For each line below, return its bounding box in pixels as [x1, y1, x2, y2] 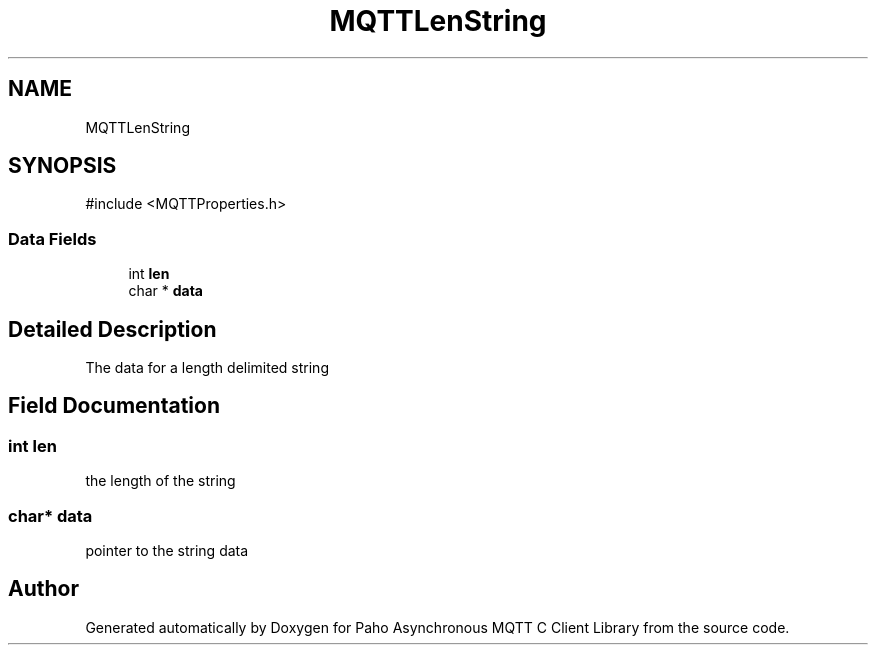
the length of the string [85, 472, 236, 490]
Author [8, 576, 79, 602]
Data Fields [8, 228, 97, 249]
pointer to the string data [85, 542, 249, 559]
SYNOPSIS [8, 153, 117, 179]
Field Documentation [8, 393, 220, 419]
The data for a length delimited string [85, 359, 329, 377]
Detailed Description [8, 316, 217, 342]
